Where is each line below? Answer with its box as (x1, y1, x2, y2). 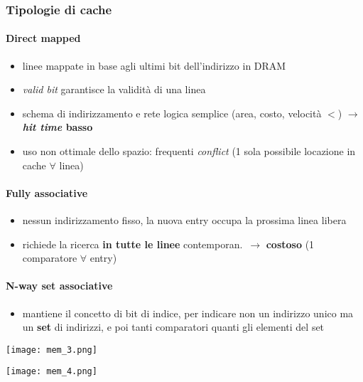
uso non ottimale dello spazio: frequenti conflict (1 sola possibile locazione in (22, 144, 356, 159)
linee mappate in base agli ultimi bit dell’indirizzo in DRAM (22, 58, 286, 73)
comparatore (22, 250, 77, 265)
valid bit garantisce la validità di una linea (22, 82, 206, 97)
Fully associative (6, 185, 88, 200)
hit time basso (22, 120, 93, 134)
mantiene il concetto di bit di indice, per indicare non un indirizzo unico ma (22, 305, 354, 320)
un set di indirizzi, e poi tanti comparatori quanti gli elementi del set (22, 319, 325, 334)
